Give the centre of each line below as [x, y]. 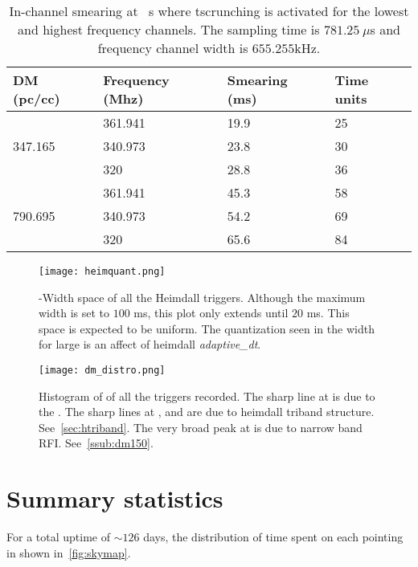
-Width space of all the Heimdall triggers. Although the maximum [202, 297]
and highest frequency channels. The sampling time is [169, 29]
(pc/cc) [37, 98]
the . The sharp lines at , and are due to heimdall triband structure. [207, 412]
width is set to [74, 313]
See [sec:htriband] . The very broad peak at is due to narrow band [201, 427]
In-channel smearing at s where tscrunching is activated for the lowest [209, 11]
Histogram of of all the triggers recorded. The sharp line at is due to [207, 396]
